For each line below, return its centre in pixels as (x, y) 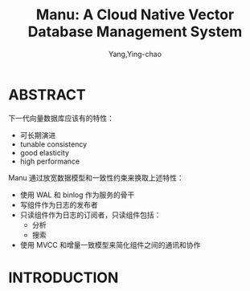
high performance (50, 161)
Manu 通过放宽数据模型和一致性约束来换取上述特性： (96, 177)
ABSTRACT (47, 95)
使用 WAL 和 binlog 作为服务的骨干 (77, 195)
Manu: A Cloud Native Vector (135, 15)
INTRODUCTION (64, 277)
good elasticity (45, 152)
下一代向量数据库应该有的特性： (61, 118)
